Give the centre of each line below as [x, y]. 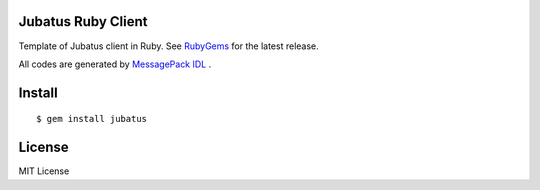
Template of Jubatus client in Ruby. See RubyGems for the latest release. [168, 46]
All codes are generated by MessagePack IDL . [115, 64]
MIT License [44, 171]
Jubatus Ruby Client [83, 21]
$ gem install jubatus [92, 119]
